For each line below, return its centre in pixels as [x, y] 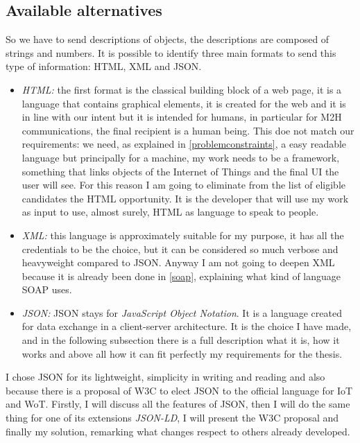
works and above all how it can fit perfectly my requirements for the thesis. [182, 353]
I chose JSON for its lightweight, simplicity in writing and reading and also [165, 377]
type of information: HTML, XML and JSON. [104, 66]
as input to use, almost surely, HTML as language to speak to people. [170, 212]
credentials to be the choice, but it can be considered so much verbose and [180, 249]
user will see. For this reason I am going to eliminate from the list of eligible [183, 185]
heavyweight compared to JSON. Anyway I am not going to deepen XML [178, 262]
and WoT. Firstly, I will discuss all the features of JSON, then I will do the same [178, 404]
